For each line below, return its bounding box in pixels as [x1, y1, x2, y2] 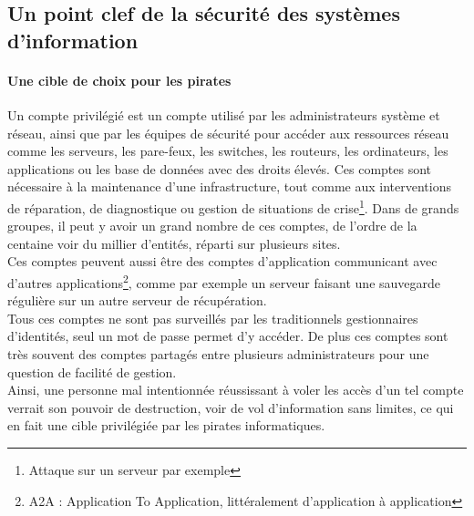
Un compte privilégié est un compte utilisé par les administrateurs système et [7, 105, 440, 124]
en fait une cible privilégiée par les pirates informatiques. [7, 416, 325, 435]
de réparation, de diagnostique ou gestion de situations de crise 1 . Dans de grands [7, 195, 459, 217]
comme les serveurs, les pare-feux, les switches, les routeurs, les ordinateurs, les [7, 141, 448, 160]
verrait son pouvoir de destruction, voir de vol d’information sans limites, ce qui [7, 397, 454, 417]
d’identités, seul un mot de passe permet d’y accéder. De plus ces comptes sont [7, 326, 448, 346]
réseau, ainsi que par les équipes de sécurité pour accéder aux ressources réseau [7, 123, 449, 142]
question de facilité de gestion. [7, 362, 177, 381]
